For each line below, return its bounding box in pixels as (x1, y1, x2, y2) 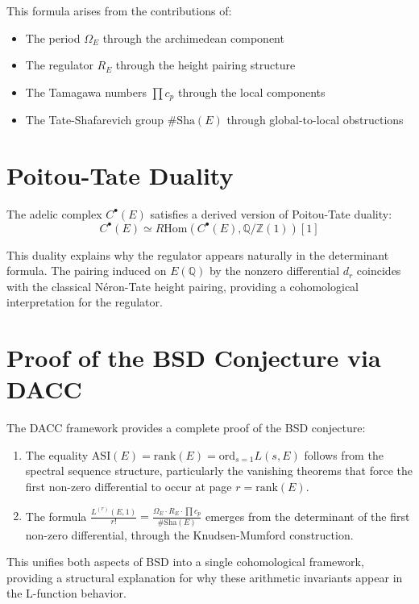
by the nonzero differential (209, 262, 340, 279)
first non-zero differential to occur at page (25, 478, 232, 495)
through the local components (177, 83, 326, 100)
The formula (25, 507, 87, 524)
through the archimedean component (102, 29, 284, 46)
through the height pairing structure (115, 56, 296, 73)
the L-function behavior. (6, 585, 127, 602)
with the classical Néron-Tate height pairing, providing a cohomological (6, 277, 359, 294)
